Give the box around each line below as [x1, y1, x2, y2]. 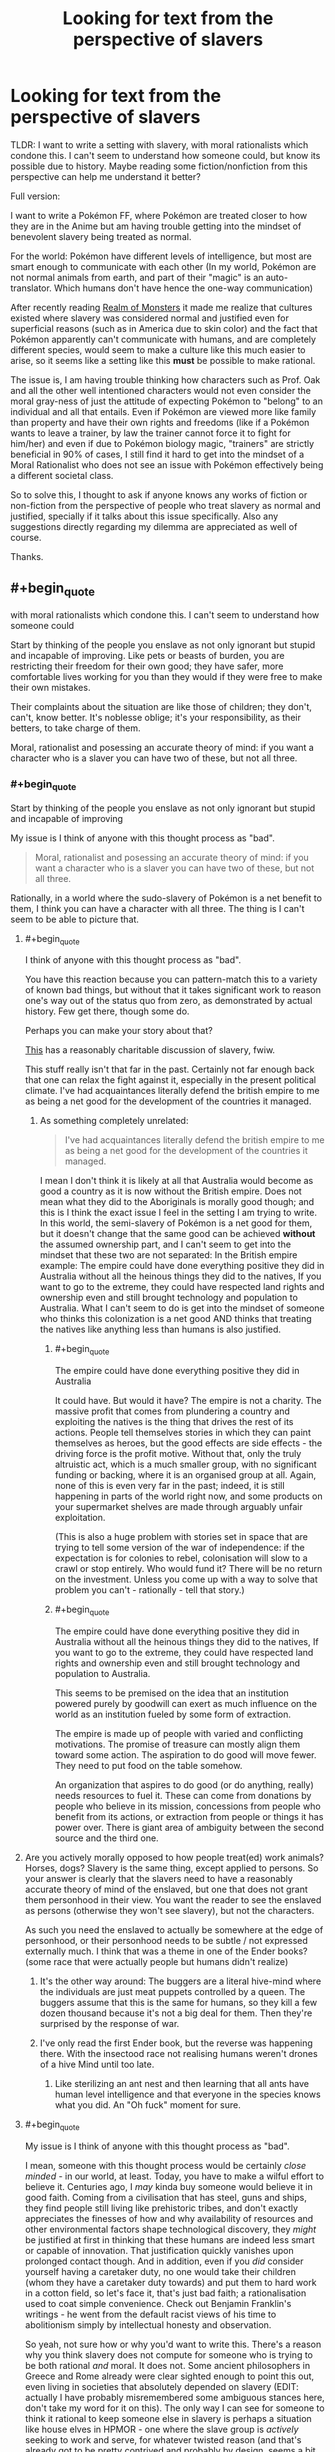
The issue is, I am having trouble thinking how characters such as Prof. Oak [10, 373, 321, 386]
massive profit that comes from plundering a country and [54, 1405, 290, 1417]
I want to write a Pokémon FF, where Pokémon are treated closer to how [10, 209, 308, 221]
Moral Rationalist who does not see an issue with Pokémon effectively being [10, 458, 324, 471]
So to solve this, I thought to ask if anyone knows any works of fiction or [10, 488, 308, 501]
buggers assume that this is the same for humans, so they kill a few [39, 1996, 318, 2008]
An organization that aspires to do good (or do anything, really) [54, 1778, 315, 1791]
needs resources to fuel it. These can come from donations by [54, 1789, 312, 1801]
